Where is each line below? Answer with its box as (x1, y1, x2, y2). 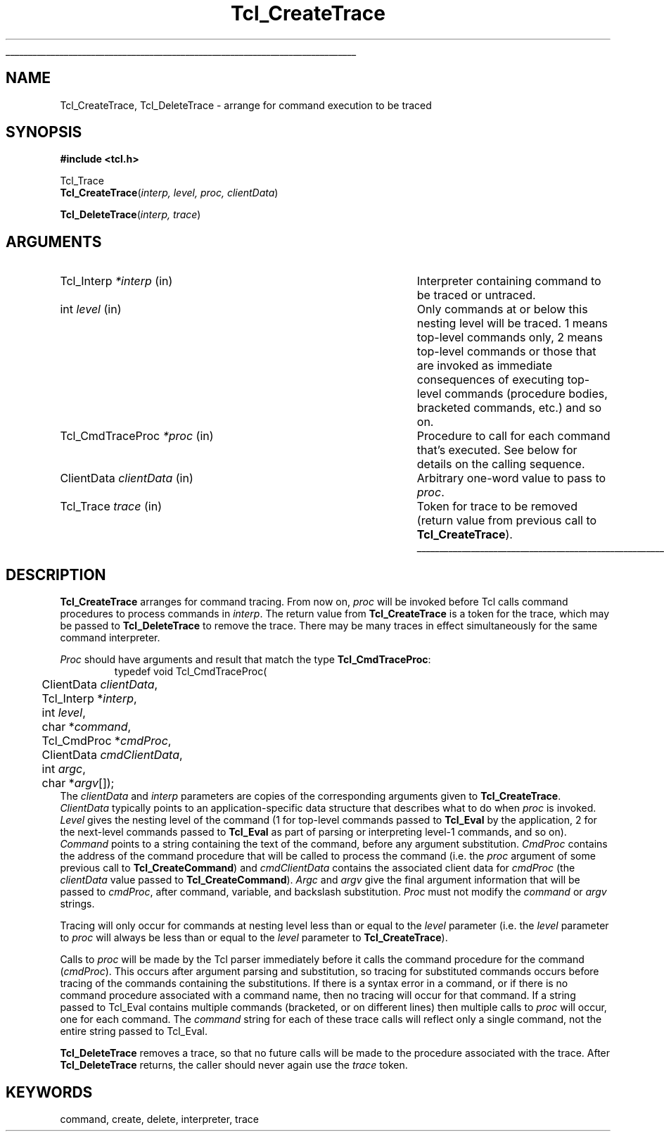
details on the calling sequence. (416, 457, 585, 472)
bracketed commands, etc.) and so (416, 401, 602, 415)
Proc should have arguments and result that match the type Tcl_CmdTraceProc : (60, 653, 431, 666)
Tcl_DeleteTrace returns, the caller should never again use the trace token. (60, 1059, 408, 1072)
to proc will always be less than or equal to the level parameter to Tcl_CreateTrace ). (60, 931, 448, 944)
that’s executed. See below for (416, 443, 577, 458)
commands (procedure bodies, (445, 387, 608, 401)
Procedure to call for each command (416, 429, 611, 444)
